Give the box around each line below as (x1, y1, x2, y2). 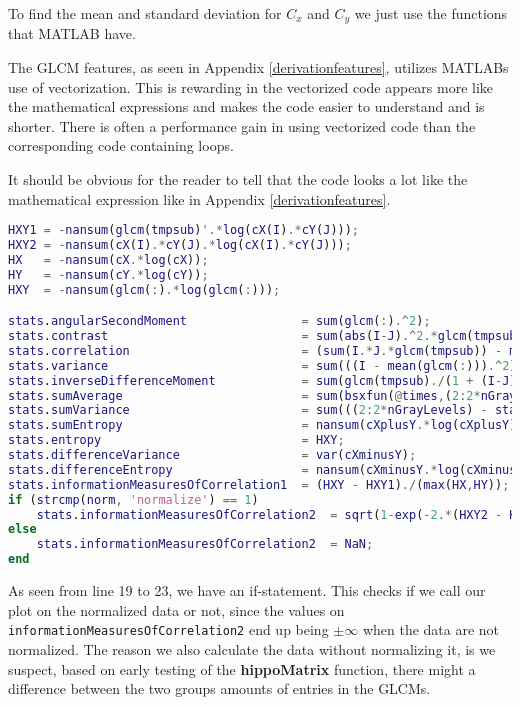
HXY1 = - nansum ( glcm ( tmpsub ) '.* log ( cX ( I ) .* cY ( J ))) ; (8, 223, 360, 238)
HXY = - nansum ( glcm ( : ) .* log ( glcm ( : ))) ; (8, 282, 281, 297)
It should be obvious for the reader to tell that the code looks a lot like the (8, 169, 468, 190)
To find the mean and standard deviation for (8, 3, 282, 23)
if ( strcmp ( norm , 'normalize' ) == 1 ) (8, 492, 259, 507)
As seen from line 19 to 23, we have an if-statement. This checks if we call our (8, 580, 486, 601)
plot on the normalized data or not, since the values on (8, 599, 345, 620)
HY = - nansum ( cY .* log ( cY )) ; (8, 267, 209, 282)
